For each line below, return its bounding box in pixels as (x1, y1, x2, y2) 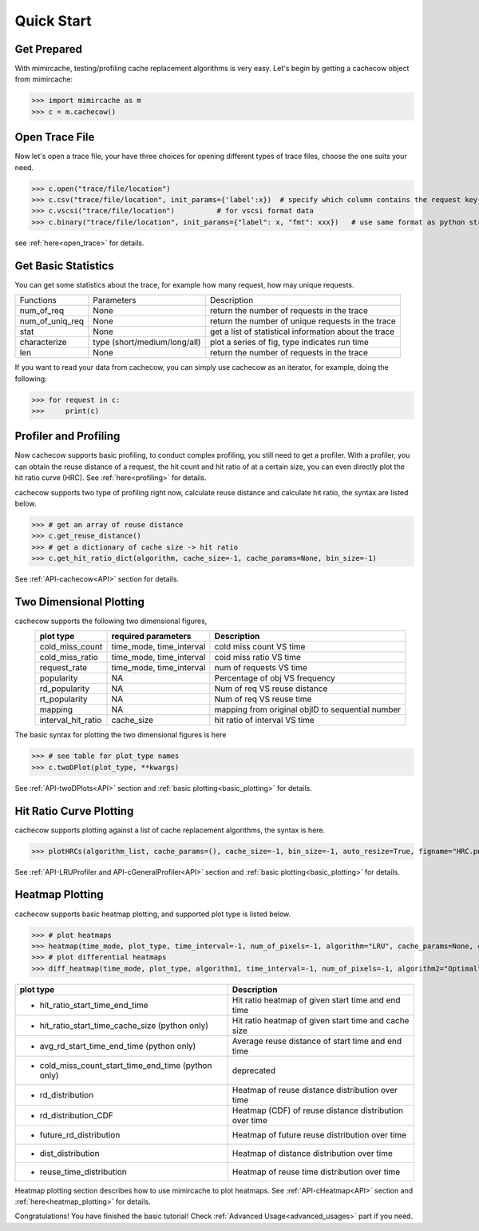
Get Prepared (14, 42, 83, 56)
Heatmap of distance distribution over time (232, 1147, 393, 1158)
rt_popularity (39, 693, 88, 705)
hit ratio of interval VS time (214, 715, 315, 726)
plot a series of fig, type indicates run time (209, 336, 369, 347)
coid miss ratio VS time (214, 652, 301, 663)
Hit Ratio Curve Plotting (14, 804, 134, 818)
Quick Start (14, 12, 92, 30)
